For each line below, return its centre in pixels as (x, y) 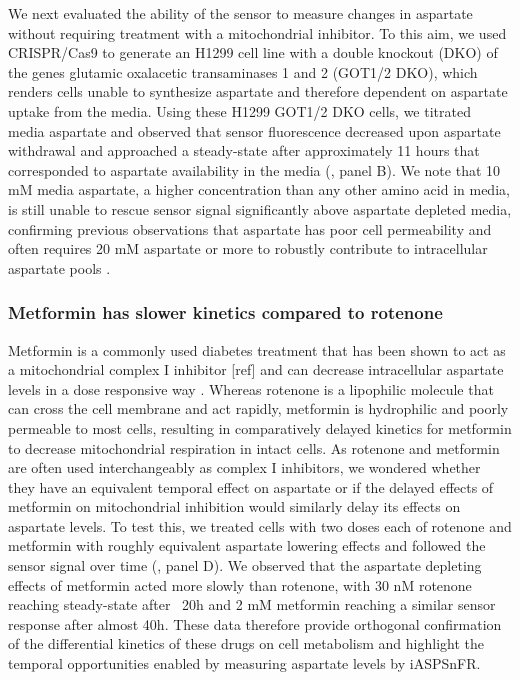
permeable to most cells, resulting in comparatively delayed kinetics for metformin (260, 427)
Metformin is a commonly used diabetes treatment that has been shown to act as (257, 349)
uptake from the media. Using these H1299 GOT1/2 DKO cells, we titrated (239, 110)
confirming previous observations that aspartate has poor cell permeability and (250, 228)
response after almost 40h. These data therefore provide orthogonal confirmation (255, 623)
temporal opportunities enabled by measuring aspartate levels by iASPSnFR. (244, 663)
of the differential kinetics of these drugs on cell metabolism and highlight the (246, 643)
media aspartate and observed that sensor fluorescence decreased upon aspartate (254, 130)
